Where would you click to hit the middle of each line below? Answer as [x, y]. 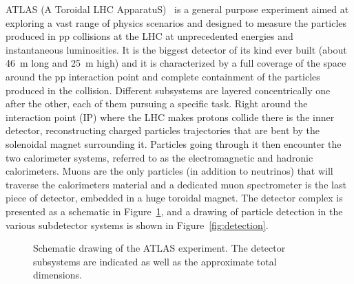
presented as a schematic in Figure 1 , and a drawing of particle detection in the [174, 211]
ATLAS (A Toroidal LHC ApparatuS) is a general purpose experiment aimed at [177, 9]
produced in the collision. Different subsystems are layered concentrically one [168, 90]
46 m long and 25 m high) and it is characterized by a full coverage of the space [176, 63]
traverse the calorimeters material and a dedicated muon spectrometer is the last [176, 184]
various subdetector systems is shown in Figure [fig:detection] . [137, 225]
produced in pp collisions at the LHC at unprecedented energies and [149, 36]
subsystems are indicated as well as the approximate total [155, 261]
